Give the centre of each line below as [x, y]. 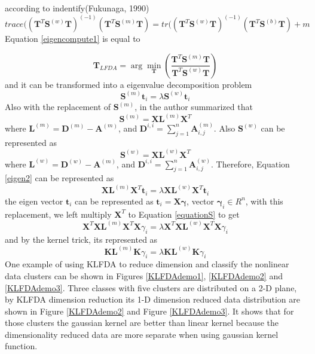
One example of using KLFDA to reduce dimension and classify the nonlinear [147, 264]
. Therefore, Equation [250, 164]
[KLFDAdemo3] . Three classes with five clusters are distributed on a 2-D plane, [151, 287]
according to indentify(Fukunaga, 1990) [77, 8]
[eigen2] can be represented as [59, 178]
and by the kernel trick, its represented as [81, 239]
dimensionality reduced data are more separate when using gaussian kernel [142, 334]
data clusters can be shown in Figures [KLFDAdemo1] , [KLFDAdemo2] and [144, 275]
